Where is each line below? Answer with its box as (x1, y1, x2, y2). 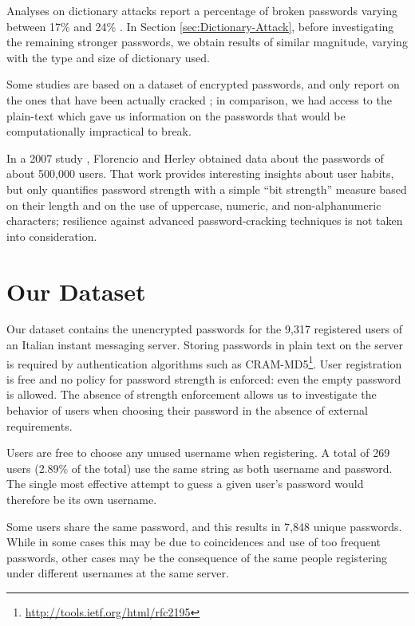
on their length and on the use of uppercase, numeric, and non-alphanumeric (6, 196, 381, 213)
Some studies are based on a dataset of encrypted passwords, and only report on (6, 76, 400, 93)
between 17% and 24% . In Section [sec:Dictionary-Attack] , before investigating (6, 18, 394, 34)
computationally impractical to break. (6, 123, 192, 140)
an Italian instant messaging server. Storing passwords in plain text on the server (6, 337, 404, 353)
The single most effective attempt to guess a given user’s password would (6, 475, 364, 492)
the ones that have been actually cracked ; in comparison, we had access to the (6, 91, 392, 108)
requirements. (6, 417, 73, 434)
